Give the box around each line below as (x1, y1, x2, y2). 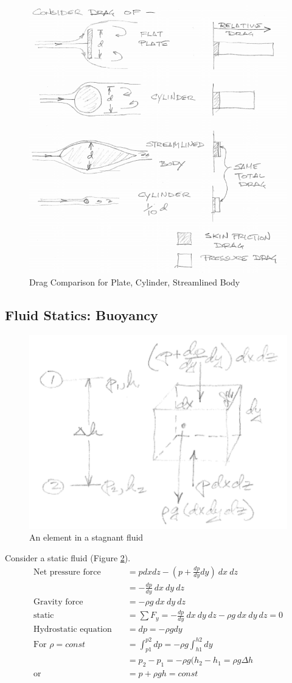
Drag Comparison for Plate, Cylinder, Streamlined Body (29, 275, 240, 288)
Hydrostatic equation (33, 625, 112, 634)
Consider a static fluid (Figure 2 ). (5, 551, 131, 564)
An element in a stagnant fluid (29, 531, 144, 544)
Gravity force (33, 597, 83, 606)
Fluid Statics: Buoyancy (5, 305, 158, 324)
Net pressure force (33, 567, 101, 576)
